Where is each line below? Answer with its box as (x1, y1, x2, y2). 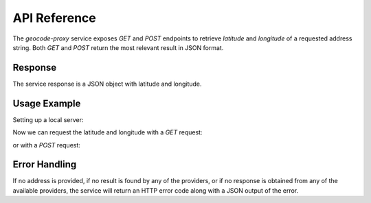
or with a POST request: (12, 141, 80, 149)
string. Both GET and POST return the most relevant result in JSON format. (12, 43, 224, 51)
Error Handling (12, 158, 77, 171)
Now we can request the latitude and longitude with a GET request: (12, 128, 203, 136)
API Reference (12, 10, 96, 25)
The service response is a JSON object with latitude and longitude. (12, 80, 202, 88)
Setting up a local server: (12, 115, 84, 123)
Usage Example (12, 97, 81, 109)
